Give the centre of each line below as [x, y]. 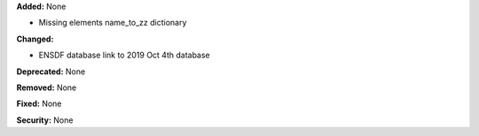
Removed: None [47, 87]
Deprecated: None [51, 72]
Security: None [45, 120]
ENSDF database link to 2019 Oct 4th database [124, 55]
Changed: [35, 39]
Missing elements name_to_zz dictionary [113, 23]
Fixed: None [39, 104]
